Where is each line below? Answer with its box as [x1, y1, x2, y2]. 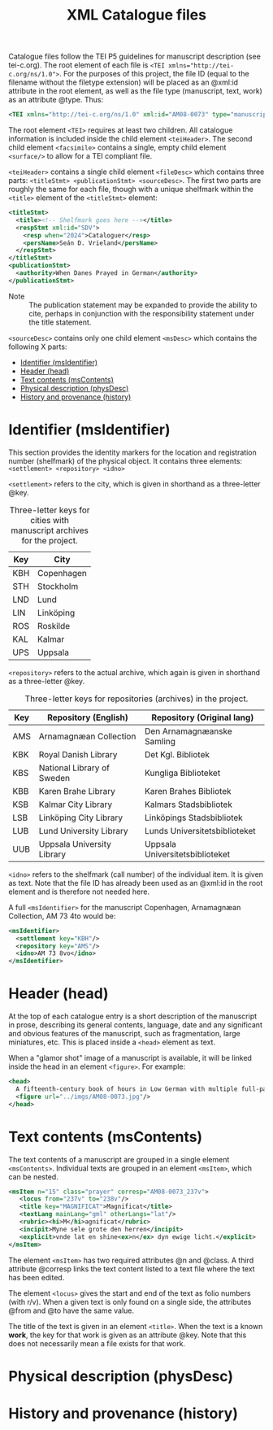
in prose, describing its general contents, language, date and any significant [8, 1020, 262, 1030]
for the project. [21, 534, 79, 546]
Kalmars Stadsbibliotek [145, 799, 233, 810]
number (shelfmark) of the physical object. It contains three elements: [8, 456, 242, 465]
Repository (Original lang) [151, 712, 254, 723]
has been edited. [8, 1272, 65, 1282]
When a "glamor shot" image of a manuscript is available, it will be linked [8, 1053, 252, 1063]
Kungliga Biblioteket [145, 767, 221, 778]
